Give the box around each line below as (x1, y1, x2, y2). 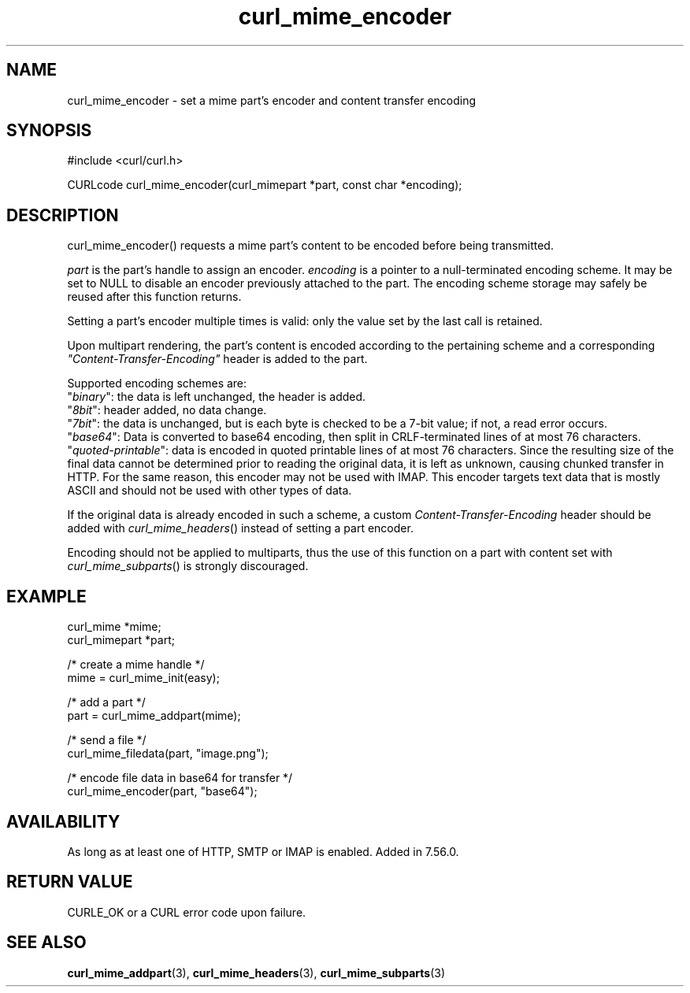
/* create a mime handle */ (67, 658, 205, 672)
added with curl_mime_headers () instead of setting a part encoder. (67, 521, 414, 535)
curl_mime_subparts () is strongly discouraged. (67, 559, 309, 573)
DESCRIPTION (6, 205, 119, 225)
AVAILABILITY (6, 811, 121, 832)
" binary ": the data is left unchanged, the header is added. (67, 390, 366, 404)
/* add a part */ (67, 695, 146, 710)
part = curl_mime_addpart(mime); (67, 709, 241, 723)
